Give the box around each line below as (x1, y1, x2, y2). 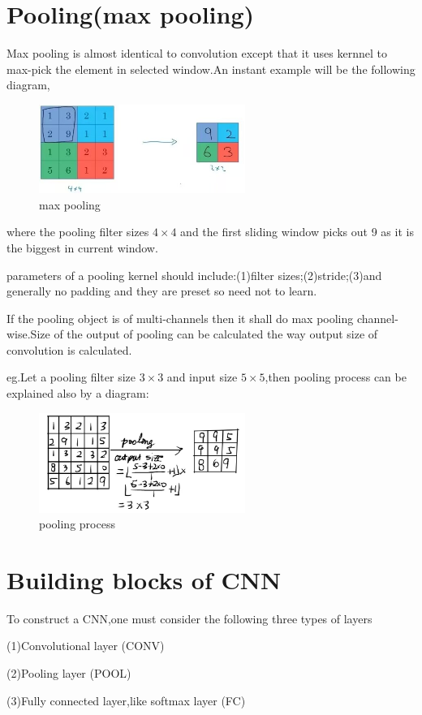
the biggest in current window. (6, 239, 158, 256)
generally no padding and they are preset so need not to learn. (6, 282, 317, 299)
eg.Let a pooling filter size (6, 368, 136, 385)
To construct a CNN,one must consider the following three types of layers (6, 609, 372, 627)
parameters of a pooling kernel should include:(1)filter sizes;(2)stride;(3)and (6, 266, 382, 283)
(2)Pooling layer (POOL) (6, 665, 131, 682)
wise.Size (6, 325, 50, 342)
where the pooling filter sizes (6, 223, 149, 240)
